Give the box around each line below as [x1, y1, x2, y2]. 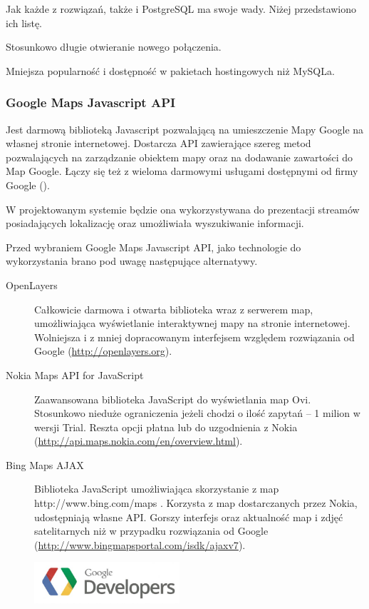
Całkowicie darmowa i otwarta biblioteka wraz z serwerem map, [34, 301, 313, 316]
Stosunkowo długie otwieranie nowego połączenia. [6, 39, 222, 54]
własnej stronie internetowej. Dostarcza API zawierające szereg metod [6, 136, 311, 151]
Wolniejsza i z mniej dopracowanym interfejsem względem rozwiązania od [34, 329, 355, 344]
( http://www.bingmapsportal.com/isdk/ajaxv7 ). [34, 537, 246, 552]
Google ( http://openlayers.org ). [34, 343, 172, 358]
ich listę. [6, 15, 43, 30]
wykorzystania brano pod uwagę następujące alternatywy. [6, 253, 258, 268]
